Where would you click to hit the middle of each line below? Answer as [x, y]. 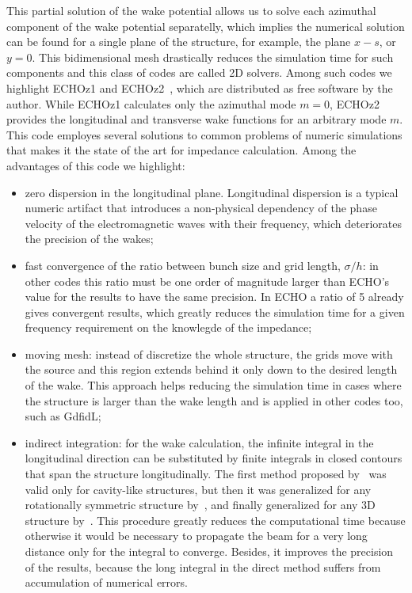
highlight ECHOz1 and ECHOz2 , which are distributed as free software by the [200, 87]
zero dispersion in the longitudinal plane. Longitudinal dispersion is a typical [212, 192]
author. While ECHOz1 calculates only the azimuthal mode [151, 103]
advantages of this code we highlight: [96, 165]
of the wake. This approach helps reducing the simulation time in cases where [213, 385]
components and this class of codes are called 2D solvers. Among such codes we [199, 72]
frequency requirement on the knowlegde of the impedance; [168, 327]
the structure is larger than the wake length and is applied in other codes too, [214, 400]
